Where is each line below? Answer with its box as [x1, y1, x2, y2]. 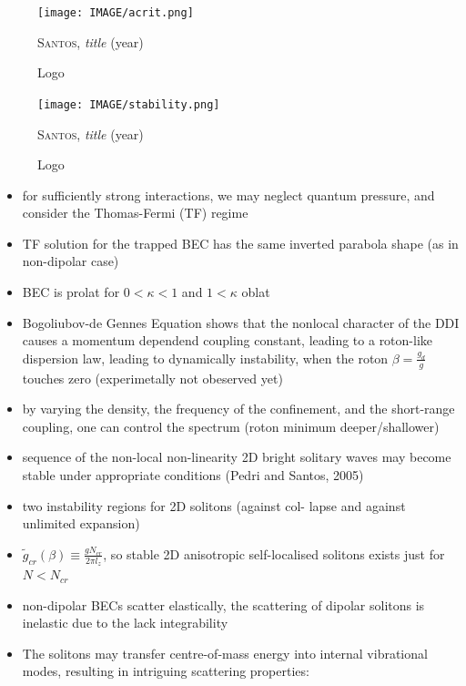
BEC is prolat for [22, 282, 120, 302]
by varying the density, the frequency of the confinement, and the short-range [22, 399, 455, 418]
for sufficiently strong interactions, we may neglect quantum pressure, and [22, 185, 435, 204]
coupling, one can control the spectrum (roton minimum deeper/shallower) [22, 416, 440, 435]
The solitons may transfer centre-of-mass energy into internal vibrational [22, 643, 428, 662]
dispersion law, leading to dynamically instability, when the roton [22, 348, 389, 367]
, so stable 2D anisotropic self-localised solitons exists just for [103, 544, 445, 563]
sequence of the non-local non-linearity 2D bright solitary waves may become [22, 447, 451, 466]
